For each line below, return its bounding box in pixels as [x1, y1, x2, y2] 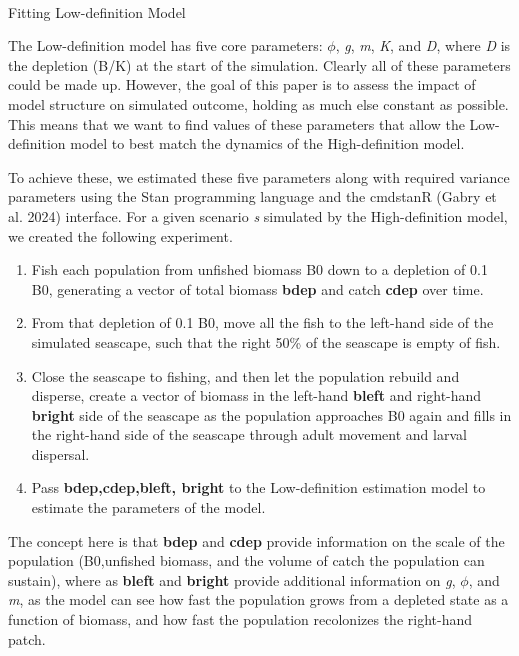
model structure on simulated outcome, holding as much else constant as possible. [8, 93, 509, 114]
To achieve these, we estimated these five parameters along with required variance [8, 166, 510, 187]
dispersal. [31, 443, 90, 464]
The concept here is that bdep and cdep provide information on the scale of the [8, 530, 505, 551]
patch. [8, 628, 46, 649]
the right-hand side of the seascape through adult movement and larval [31, 424, 467, 445]
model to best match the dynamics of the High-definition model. [70, 133, 465, 154]
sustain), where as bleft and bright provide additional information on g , [8, 569, 456, 590]
